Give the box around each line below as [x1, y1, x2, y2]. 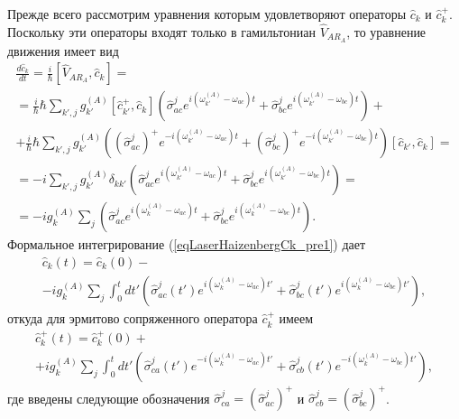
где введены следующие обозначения [7, 388, 210, 407]
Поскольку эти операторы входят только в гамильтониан [7, 22, 316, 41]
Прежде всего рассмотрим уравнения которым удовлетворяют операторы [7, 5, 407, 23]
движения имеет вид [7, 41, 119, 60]
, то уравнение [346, 22, 427, 41]
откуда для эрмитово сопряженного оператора [7, 309, 258, 328]
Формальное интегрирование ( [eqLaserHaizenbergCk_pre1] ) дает [7, 235, 366, 254]
